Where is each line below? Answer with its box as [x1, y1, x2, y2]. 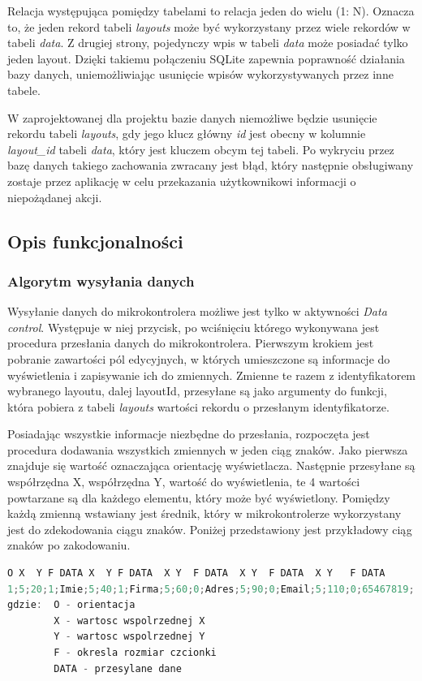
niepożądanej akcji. [7, 188, 102, 205]
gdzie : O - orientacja [7, 599, 136, 611]
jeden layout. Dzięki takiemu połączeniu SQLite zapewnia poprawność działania [7, 50, 405, 67]
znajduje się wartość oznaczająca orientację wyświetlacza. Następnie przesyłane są [7, 457, 416, 474]
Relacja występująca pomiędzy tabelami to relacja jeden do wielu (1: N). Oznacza [7, 2, 415, 19]
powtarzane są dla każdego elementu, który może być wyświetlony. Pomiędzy [7, 489, 390, 506]
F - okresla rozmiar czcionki [54, 647, 217, 658]
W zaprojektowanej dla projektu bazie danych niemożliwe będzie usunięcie [7, 109, 377, 126]
